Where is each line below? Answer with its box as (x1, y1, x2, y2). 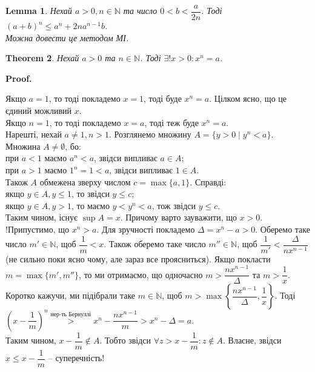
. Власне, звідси (223, 334, 282, 347)
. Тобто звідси (99, 334, 151, 347)
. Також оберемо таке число (104, 237, 206, 250)
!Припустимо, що (5, 222, 70, 235)
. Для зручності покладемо (96, 222, 195, 235)
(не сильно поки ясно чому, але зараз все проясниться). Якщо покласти (5, 252, 271, 265)
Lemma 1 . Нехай (5, 4, 72, 17)
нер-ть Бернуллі (50, 311, 91, 318)
